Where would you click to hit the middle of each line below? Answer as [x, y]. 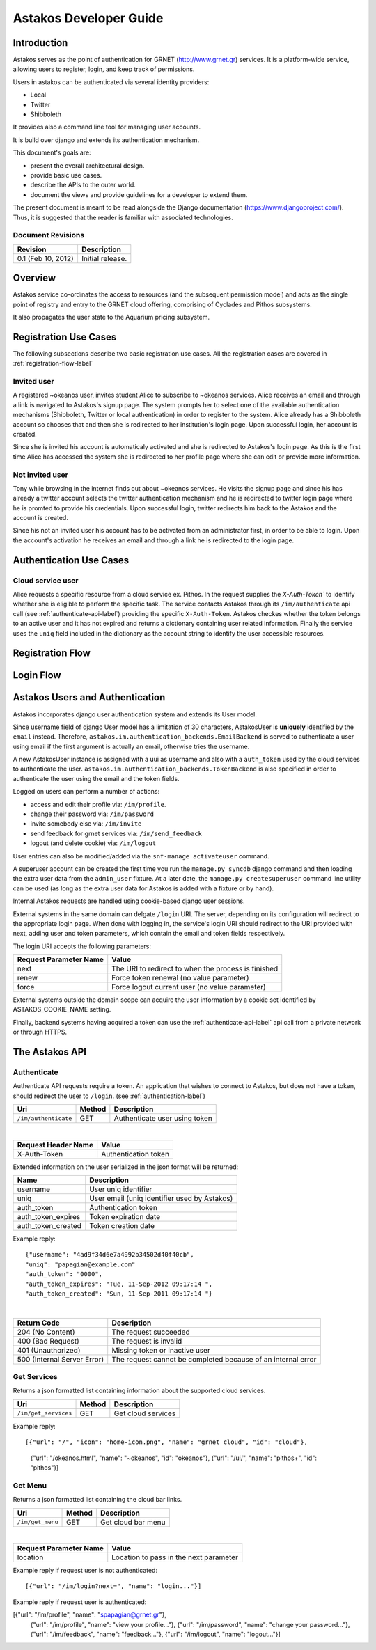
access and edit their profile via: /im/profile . [98, 804]
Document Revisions [49, 235]
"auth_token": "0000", [64, 1274]
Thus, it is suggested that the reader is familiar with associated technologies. [123, 217]
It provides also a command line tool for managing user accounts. [107, 127]
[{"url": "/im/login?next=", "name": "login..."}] [113, 1586]
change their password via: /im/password [92, 814]
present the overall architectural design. [87, 165]
